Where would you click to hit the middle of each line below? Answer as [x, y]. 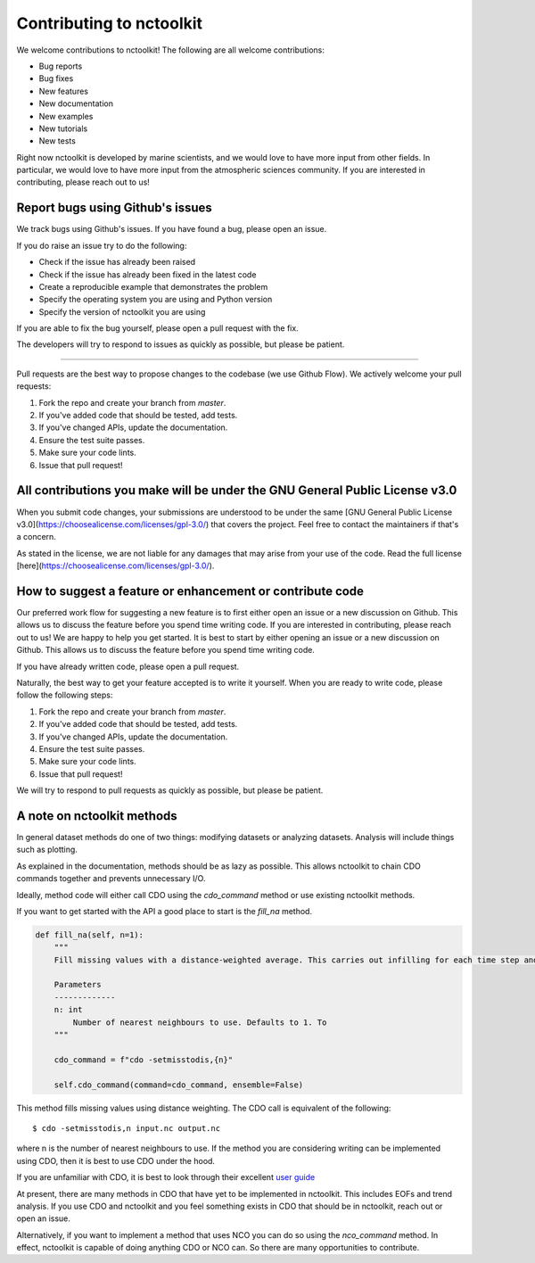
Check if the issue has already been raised [117, 262]
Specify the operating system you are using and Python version [156, 300]
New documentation [76, 103]
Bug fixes [56, 78]
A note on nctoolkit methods [97, 816]
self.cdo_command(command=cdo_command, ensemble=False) [179, 1085]
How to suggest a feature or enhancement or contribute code [190, 591]
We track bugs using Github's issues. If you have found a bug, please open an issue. [172, 229]
